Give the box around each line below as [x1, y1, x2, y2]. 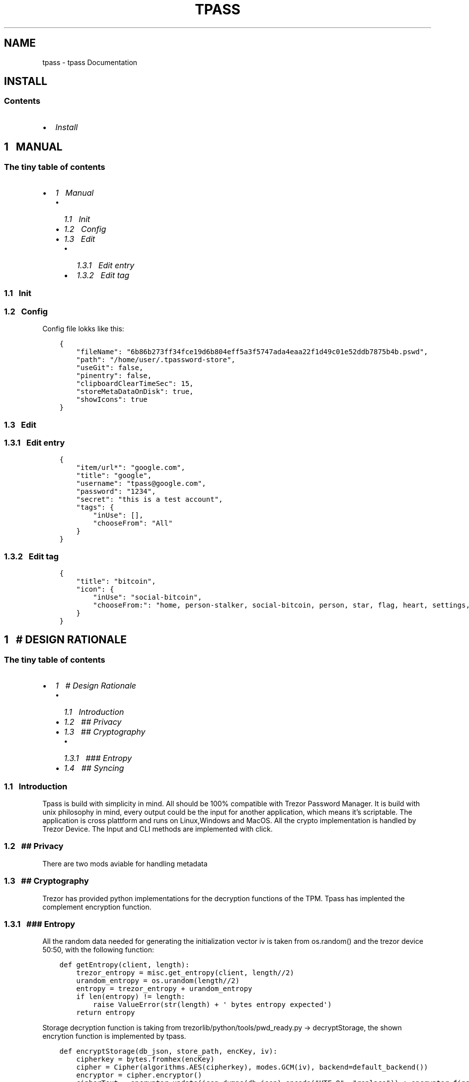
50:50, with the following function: [42, 945, 155, 954]
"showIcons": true [76, 395, 148, 404]
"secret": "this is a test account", [76, 495, 223, 504]
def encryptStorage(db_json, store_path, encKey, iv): [59, 1047, 278, 1056]
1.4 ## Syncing [64, 763, 124, 773]
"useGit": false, [76, 364, 144, 372]
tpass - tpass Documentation [42, 58, 138, 67]
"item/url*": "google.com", [76, 464, 185, 472]
